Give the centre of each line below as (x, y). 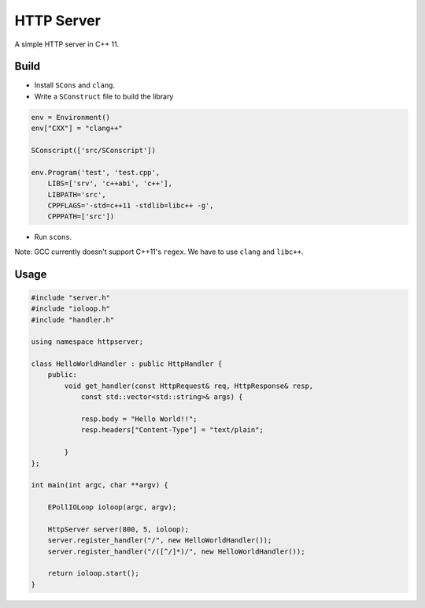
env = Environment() (70, 117)
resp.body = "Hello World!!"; (139, 419)
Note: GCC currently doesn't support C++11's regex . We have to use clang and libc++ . (159, 252)
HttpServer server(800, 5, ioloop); (118, 529)
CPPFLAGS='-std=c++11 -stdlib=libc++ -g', (131, 205)
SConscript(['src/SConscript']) (94, 150)
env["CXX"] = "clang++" (77, 129)
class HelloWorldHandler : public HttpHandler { (127, 364)
